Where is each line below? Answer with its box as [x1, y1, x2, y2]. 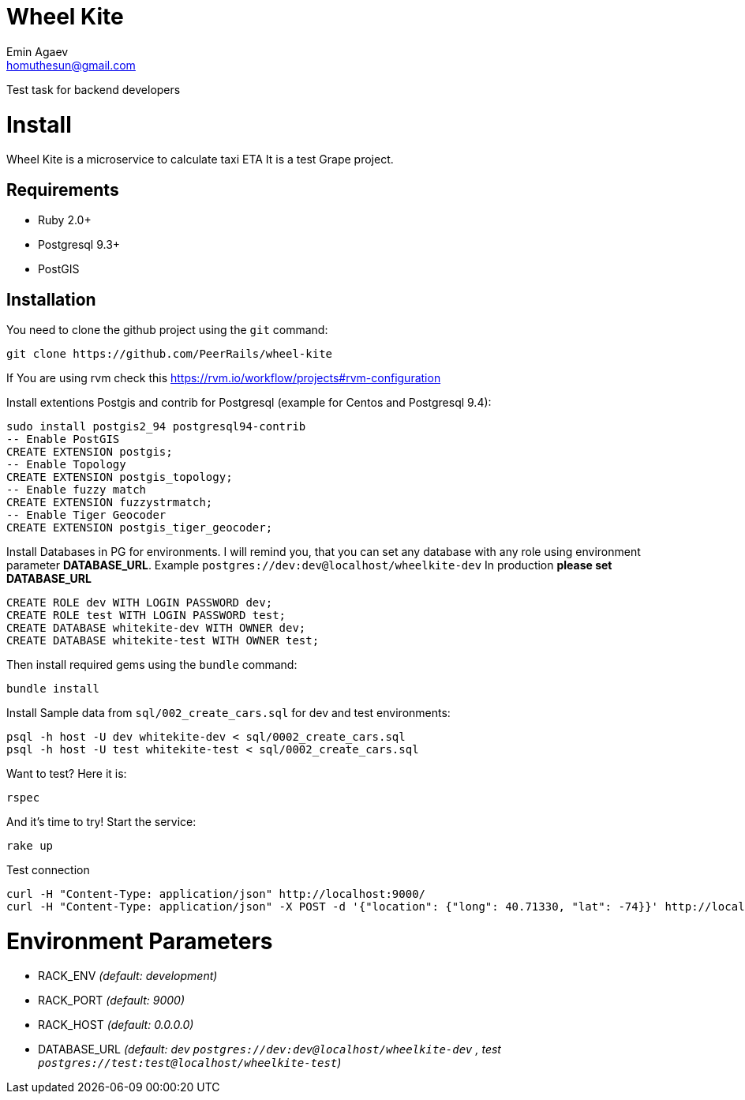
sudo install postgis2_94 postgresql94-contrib [6, 419, 306, 433]
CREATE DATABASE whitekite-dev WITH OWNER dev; [6, 621, 306, 634]
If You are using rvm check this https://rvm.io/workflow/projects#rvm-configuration [6, 370, 441, 385]
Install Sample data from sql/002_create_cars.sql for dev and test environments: [6, 705, 451, 719]
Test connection [6, 862, 90, 877]
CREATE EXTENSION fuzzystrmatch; [6, 495, 213, 509]
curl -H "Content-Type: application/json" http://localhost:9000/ [6, 887, 426, 900]
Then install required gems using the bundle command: [6, 657, 298, 671]
